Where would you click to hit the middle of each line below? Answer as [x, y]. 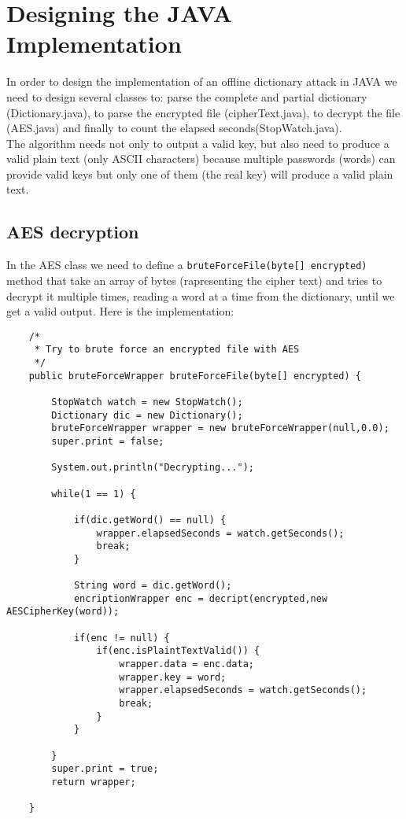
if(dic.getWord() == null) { [150, 520]
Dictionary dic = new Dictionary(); [147, 415]
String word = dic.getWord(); [153, 586]
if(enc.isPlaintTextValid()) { [178, 651]
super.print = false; [108, 441]
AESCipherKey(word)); [63, 612]
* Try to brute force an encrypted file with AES [167, 350]
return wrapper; [94, 782]
